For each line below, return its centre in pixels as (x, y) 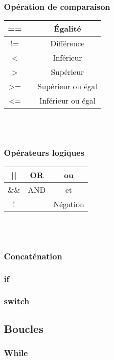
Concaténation (33, 256)
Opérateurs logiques (44, 153)
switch (17, 301)
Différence (67, 43)
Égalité (67, 29)
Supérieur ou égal (67, 86)
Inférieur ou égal (68, 101)
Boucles (24, 328)
